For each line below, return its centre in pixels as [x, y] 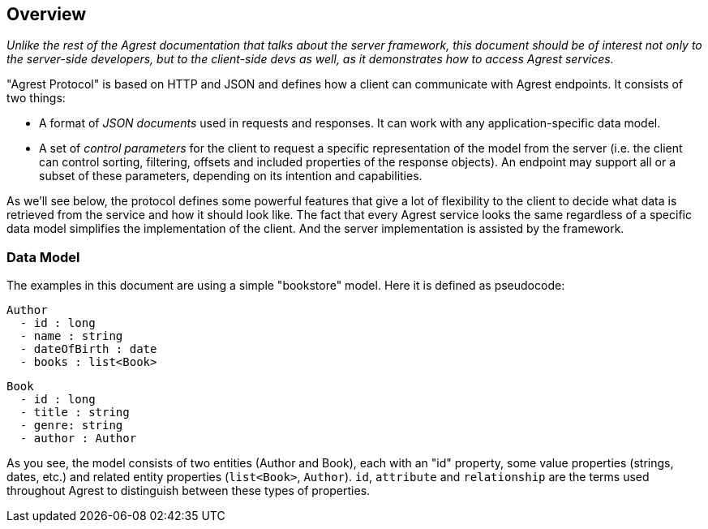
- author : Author [78, 439]
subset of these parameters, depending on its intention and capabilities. [231, 176]
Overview [47, 14]
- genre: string [71, 426]
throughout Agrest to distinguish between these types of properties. [189, 491]
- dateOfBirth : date [88, 349]
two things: [36, 98]
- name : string [71, 336]
